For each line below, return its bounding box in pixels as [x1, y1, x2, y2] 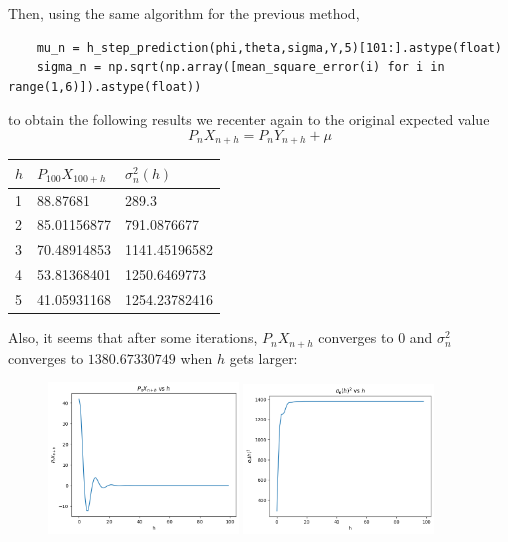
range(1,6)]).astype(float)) [8, 79, 202, 94]
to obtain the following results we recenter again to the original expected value [8, 109, 490, 130]
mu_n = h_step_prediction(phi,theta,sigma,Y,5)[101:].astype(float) [36, 40, 502, 55]
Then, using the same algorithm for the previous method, [8, 3, 360, 23]
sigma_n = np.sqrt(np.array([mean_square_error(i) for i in [36, 60, 445, 75]
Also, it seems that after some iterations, [8, 327, 258, 348]
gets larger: [229, 347, 298, 368]
